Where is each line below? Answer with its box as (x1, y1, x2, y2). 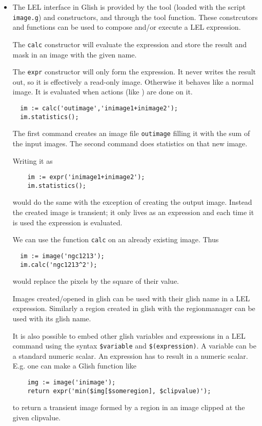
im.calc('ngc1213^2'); (20, 261, 97, 268)
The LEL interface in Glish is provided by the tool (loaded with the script (12, 2, 246, 12)
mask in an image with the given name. (12, 49, 137, 60)
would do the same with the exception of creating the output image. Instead (12, 197, 252, 207)
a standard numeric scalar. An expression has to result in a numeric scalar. (12, 350, 248, 361)
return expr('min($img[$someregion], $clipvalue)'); (27, 387, 211, 395)
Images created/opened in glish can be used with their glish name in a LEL (12, 293, 250, 303)
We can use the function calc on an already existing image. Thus (12, 234, 219, 245)
